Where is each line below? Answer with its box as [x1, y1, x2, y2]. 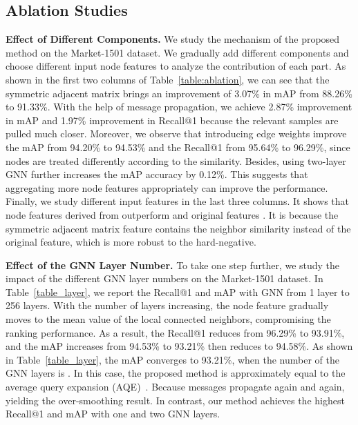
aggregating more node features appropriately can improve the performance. [6, 180, 328, 195]
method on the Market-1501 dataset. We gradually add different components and [6, 45, 349, 59]
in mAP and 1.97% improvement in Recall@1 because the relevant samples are [6, 112, 339, 127]
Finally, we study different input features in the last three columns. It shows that [6, 194, 349, 208]
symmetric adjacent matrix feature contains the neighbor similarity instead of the [6, 221, 351, 235]
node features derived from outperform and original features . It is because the [6, 207, 339, 221]
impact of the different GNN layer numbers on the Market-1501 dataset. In [6, 271, 323, 286]
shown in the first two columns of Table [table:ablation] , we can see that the [6, 72, 330, 86]
